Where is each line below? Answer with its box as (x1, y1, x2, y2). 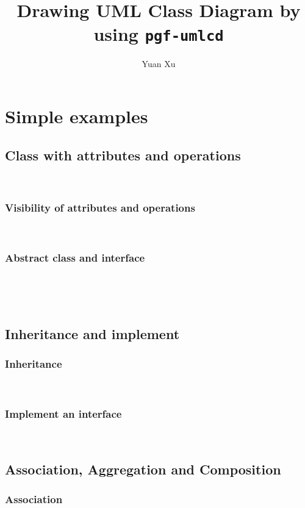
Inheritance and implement (5, 324, 180, 343)
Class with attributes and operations (5, 145, 241, 164)
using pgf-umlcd (93, 21, 224, 46)
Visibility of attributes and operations (5, 199, 195, 215)
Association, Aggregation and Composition (5, 460, 281, 479)
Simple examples (5, 104, 148, 129)
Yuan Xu (142, 57, 176, 70)
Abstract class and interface (5, 249, 145, 265)
